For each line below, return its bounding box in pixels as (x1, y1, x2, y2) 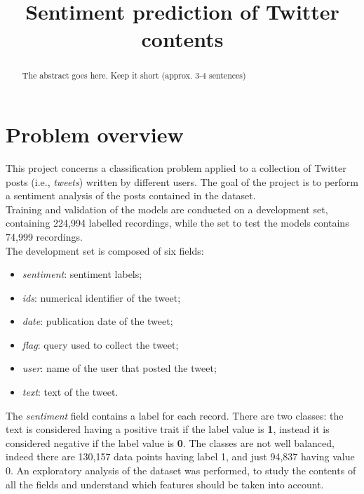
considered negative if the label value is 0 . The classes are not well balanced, (6, 435, 335, 450)
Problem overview (6, 120, 184, 149)
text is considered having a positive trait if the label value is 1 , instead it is (6, 422, 330, 436)
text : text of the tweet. (22, 385, 119, 399)
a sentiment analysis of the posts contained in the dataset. (6, 188, 256, 203)
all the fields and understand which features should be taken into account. (6, 476, 324, 491)
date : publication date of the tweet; (22, 314, 173, 328)
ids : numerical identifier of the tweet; (22, 290, 181, 305)
